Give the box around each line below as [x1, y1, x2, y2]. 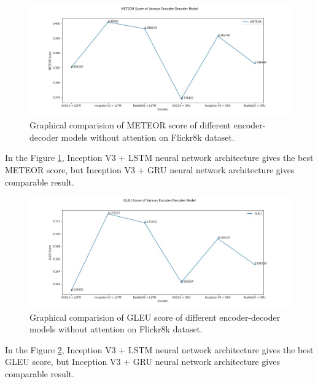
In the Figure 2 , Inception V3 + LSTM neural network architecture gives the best [5, 343, 314, 356]
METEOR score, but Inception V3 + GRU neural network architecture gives [5, 163, 295, 176]
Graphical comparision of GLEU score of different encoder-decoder [29, 310, 281, 323]
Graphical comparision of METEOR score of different [29, 119, 231, 131]
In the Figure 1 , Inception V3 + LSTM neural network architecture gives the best [5, 151, 314, 164]
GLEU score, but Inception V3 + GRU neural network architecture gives [5, 355, 280, 368]
